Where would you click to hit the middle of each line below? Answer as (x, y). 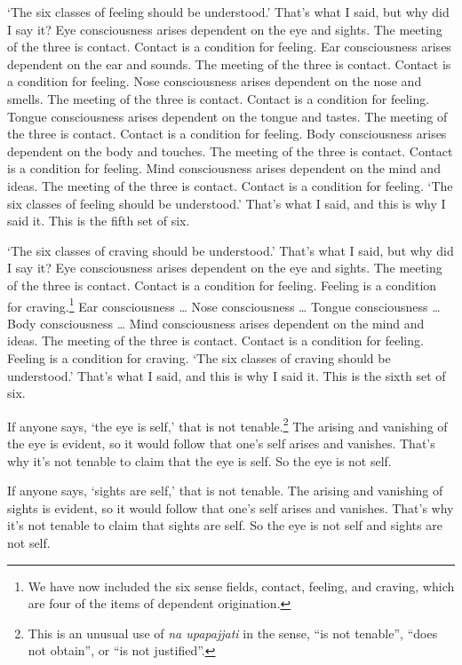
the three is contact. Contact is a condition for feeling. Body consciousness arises (227, 134)
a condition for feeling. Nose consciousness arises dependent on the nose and (215, 81)
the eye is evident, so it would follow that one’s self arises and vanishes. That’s (221, 443)
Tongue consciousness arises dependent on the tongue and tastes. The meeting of (227, 116)
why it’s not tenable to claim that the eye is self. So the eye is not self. (199, 460)
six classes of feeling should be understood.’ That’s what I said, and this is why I (227, 203)
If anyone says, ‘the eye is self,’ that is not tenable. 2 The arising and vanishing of (227, 424)
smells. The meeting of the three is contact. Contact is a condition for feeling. (219, 98)
